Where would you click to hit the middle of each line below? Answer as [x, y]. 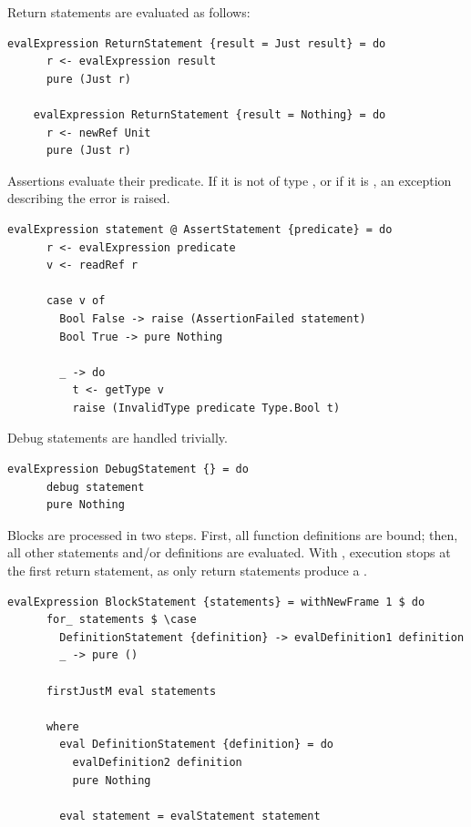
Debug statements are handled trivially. [118, 438]
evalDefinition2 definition [157, 762]
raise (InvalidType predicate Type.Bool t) [206, 408]
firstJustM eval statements [131, 691]
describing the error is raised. [89, 198]
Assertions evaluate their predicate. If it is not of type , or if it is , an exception [230, 180]
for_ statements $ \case [121, 620]
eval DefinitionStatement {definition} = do [196, 745]
